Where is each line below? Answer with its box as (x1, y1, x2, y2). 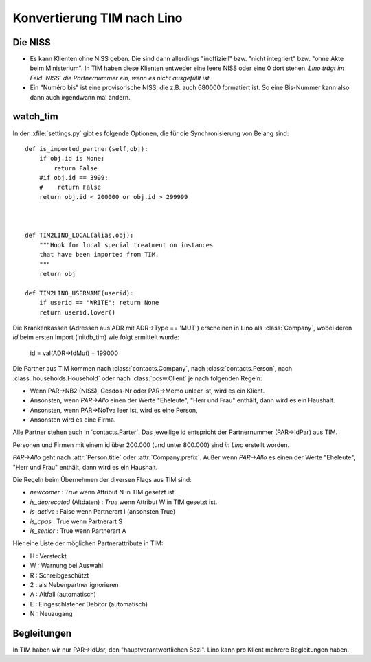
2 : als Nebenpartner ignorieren (30, 580, 120, 589)
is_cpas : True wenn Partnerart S (30, 517, 123, 525)
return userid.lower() (38, 308, 116, 316)
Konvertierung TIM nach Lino (12, 10, 183, 25)
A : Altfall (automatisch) (30, 591, 96, 599)
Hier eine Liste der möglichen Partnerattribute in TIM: (12, 539, 164, 547)
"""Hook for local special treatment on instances (38, 241, 214, 249)
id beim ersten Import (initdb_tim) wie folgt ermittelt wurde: (12, 333, 180, 341)
